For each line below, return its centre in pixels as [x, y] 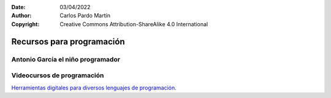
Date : [18, 7]
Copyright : [25, 24]
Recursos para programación [68, 42]
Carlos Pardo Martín [85, 16]
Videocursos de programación [58, 75]
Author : [21, 16]
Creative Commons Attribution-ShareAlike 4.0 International [134, 24]
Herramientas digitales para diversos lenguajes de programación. [94, 88]
